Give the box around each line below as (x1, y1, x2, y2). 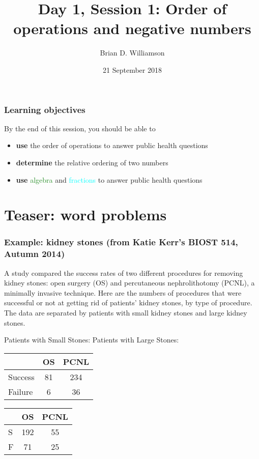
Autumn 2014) (4, 247, 65, 260)
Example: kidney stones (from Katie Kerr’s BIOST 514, (4, 236, 238, 248)
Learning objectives (4, 103, 85, 116)
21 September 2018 (103, 64, 162, 75)
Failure (8, 385, 33, 397)
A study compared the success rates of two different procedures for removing (4, 267, 243, 278)
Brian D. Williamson (100, 47, 165, 58)
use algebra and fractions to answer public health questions (16, 174, 203, 185)
